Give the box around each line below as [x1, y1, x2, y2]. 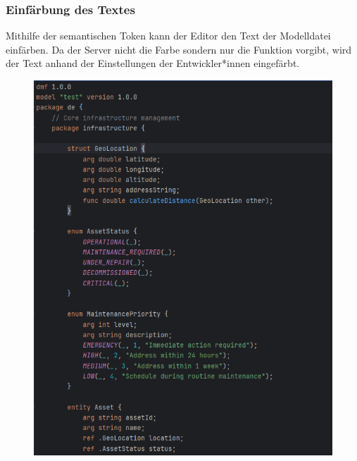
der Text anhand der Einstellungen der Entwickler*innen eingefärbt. [6, 56, 300, 70]
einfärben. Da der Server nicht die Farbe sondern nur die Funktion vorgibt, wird [6, 42, 352, 56]
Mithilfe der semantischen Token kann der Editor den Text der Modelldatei [6, 28, 331, 43]
